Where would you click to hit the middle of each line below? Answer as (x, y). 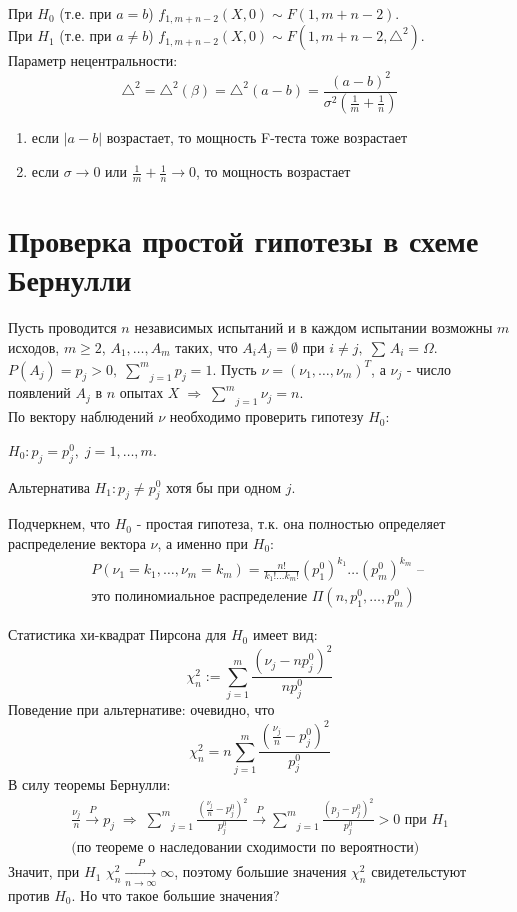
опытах (141, 392)
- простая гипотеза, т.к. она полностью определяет (291, 523)
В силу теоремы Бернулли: (89, 784)
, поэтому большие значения (260, 871)
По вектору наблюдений (81, 416)
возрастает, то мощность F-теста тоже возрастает (257, 137)
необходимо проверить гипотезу (266, 416)
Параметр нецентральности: (93, 60)
